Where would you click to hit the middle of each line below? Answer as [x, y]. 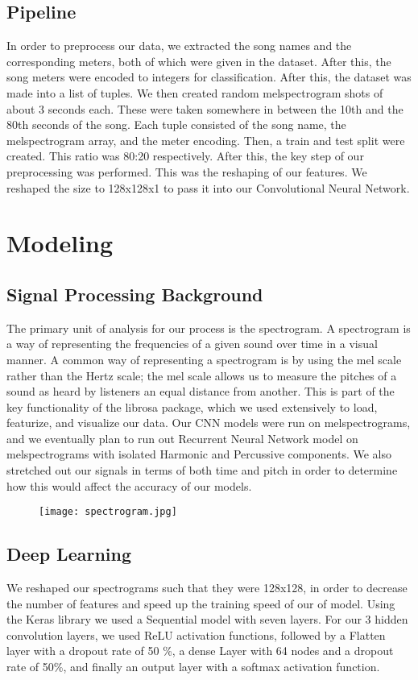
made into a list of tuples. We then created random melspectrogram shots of [195, 92]
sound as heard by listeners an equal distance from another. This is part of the [201, 391]
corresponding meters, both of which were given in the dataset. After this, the [199, 61]
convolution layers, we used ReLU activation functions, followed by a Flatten [196, 634]
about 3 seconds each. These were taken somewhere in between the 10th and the [205, 108]
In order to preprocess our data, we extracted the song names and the [179, 46]
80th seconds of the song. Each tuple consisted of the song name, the [176, 124]
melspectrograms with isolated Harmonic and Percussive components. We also [199, 454]
